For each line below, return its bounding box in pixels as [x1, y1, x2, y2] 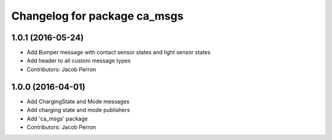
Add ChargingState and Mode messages [26, 98, 130, 105]
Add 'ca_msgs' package [26, 115, 89, 122]
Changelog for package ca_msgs [11, 9, 184, 23]
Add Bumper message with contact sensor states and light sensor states [26, 49, 211, 56]
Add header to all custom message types [26, 57, 131, 64]
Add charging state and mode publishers [26, 106, 130, 114]
